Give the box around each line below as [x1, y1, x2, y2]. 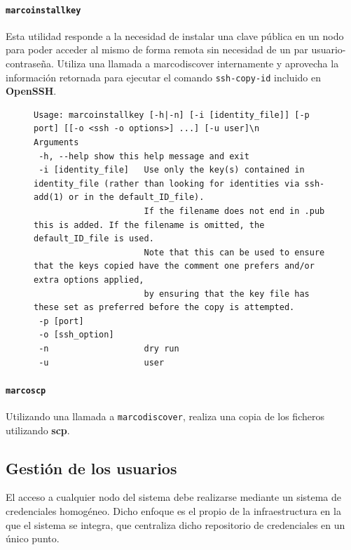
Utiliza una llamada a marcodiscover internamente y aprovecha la [57, 56, 339, 71]
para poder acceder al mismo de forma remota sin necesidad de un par [6, 42, 308, 57]
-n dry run [39, 343, 179, 354]
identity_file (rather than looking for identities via [34, 178, 300, 189]
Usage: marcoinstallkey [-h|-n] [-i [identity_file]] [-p [34, 109, 310, 120]
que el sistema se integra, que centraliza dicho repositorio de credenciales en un [6, 517, 345, 532]
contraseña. [6, 56, 54, 71]
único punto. [6, 531, 60, 546]
